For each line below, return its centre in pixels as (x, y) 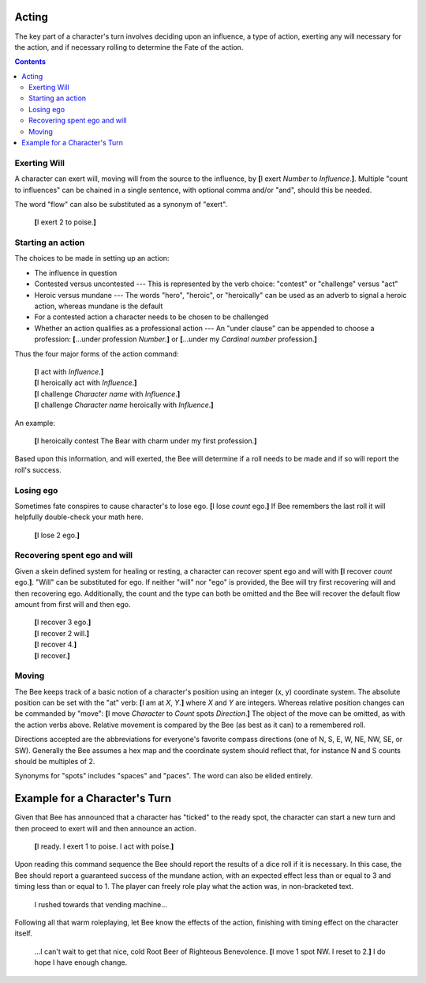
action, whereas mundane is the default (99, 306)
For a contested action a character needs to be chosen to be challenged (151, 317)
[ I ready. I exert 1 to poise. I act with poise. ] (104, 846)
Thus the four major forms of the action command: (97, 354)
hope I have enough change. (81, 962)
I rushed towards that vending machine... (101, 904)
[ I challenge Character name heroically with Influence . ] (124, 405)
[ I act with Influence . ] (69, 372)
